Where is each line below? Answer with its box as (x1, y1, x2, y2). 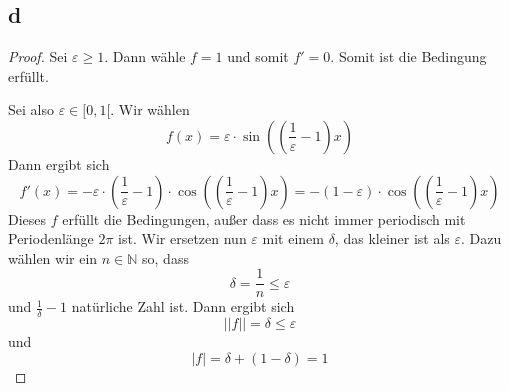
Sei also (8, 99, 54, 120)
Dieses (8, 208, 47, 229)
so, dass (142, 247, 189, 268)
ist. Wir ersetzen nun (118, 228, 247, 249)
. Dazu (461, 228, 502, 249)
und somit (227, 46, 289, 67)
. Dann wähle (104, 46, 186, 67)
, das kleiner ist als (334, 228, 450, 249)
